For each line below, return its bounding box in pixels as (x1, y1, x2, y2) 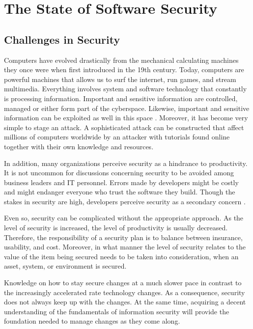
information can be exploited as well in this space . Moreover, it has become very (4, 112, 248, 123)
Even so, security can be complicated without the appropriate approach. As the (4, 213, 244, 223)
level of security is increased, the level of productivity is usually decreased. (4, 222, 228, 233)
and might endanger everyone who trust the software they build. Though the (4, 187, 235, 197)
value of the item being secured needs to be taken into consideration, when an (4, 251, 239, 261)
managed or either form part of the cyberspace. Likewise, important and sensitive (4, 103, 250, 113)
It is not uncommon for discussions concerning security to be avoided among (4, 167, 234, 178)
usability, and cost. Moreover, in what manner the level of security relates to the (4, 242, 246, 252)
